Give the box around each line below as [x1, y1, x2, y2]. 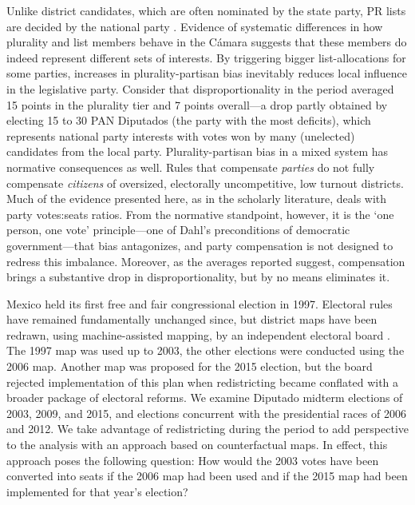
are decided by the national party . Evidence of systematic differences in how [6, 18, 383, 34]
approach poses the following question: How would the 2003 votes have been [6, 451, 379, 468]
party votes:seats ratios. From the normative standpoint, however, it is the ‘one [6, 205, 394, 222]
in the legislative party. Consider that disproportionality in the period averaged [6, 80, 394, 97]
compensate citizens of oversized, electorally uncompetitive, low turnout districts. [6, 174, 404, 191]
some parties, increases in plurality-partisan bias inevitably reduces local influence [6, 65, 408, 82]
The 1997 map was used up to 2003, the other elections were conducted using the [6, 342, 405, 359]
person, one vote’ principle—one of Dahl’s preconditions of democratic [6, 221, 350, 238]
